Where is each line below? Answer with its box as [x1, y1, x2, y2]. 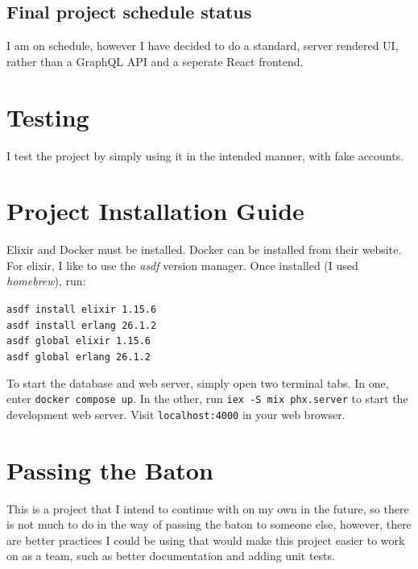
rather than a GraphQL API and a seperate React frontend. [6, 52, 304, 69]
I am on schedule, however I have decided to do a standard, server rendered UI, [6, 37, 399, 54]
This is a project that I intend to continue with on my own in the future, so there [6, 500, 409, 517]
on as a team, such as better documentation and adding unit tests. [6, 547, 335, 564]
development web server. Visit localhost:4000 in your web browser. [6, 405, 346, 422]
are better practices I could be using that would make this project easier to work [6, 531, 405, 548]
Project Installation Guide [6, 194, 304, 227]
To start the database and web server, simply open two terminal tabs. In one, [6, 374, 389, 391]
